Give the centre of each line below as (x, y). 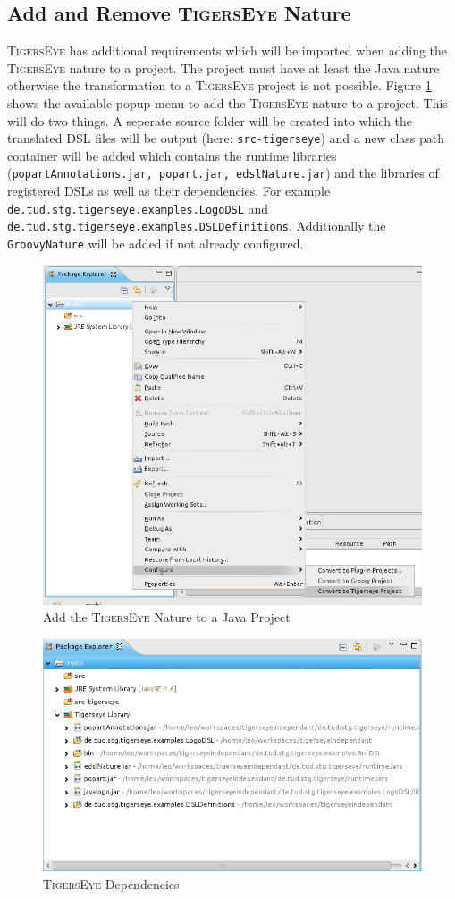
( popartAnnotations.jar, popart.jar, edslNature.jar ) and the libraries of (223, 173)
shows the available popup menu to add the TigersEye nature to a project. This (227, 102)
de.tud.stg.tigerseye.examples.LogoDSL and (138, 208)
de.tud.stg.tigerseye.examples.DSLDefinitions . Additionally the (197, 226)
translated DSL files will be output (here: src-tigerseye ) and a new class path (226, 138)
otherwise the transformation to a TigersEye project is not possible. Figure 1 (219, 85)
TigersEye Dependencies (111, 883)
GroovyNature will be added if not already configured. (156, 243)
